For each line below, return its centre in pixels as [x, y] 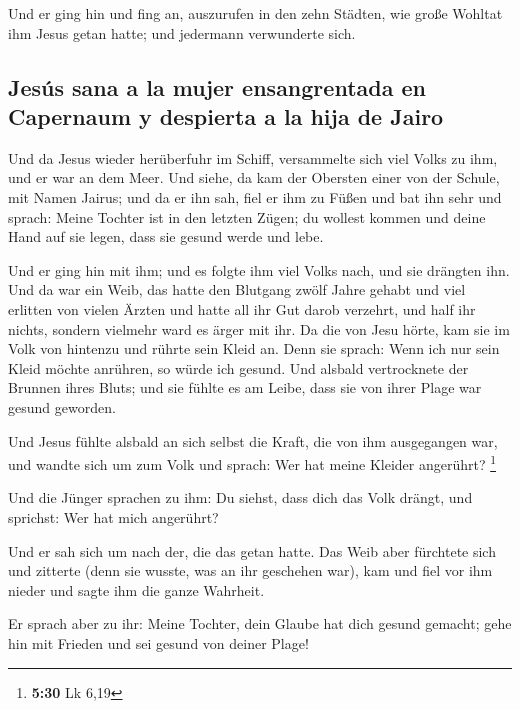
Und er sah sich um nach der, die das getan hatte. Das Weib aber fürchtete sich [252, 550]
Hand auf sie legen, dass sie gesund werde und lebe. [166, 236]
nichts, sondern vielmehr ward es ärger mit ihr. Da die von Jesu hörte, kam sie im [259, 328]
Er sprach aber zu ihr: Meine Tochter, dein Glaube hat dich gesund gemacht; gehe [260, 623]
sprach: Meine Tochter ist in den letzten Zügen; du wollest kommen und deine [247, 216]
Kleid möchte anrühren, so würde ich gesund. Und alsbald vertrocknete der [238, 367]
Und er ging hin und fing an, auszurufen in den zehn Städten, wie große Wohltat [255, 13]
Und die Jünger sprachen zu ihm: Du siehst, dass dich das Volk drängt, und [240, 497]
